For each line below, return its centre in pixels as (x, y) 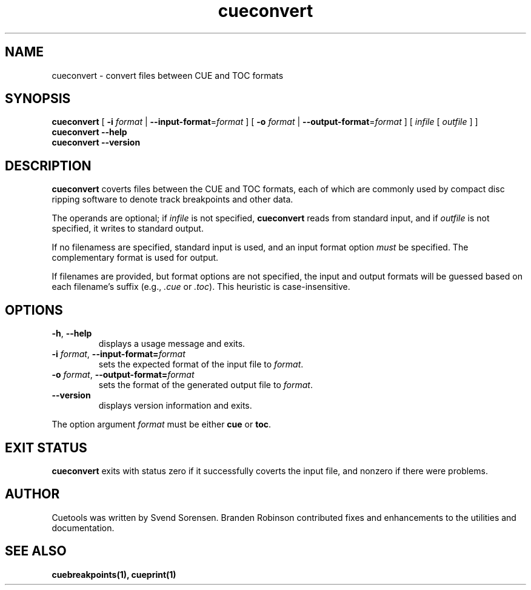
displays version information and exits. (175, 406)
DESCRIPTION (48, 166)
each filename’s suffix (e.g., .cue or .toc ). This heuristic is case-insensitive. (201, 287)
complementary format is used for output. (135, 258)
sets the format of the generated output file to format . (205, 385)
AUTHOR (32, 494)
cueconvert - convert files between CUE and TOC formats (168, 75)
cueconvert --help (89, 132)
